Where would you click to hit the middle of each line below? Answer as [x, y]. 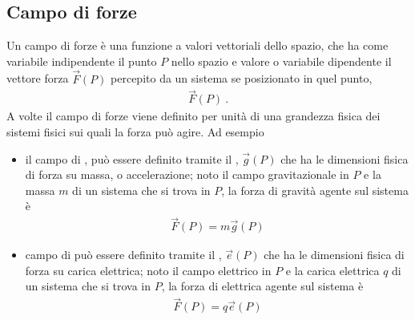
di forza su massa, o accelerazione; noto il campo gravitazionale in [187, 174]
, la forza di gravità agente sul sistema [315, 190]
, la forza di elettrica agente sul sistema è [262, 286]
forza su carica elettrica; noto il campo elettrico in [148, 270]
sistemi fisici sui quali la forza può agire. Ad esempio [135, 132]
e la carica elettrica [332, 270]
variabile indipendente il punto [82, 61]
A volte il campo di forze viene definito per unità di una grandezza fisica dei [193, 116]
